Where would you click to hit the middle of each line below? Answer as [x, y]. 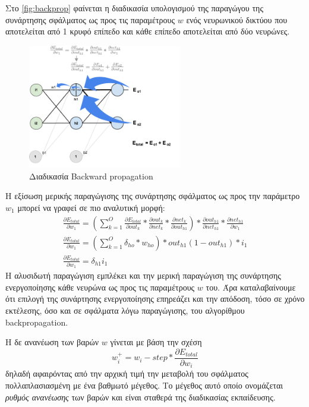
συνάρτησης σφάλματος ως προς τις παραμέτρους [90, 19]
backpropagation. [37, 322]
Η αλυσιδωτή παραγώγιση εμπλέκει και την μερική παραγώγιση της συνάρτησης [143, 275]
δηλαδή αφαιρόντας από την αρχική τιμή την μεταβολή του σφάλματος [127, 373]
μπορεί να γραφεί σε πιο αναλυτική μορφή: [91, 207]
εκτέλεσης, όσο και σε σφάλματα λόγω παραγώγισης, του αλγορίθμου [125, 310]
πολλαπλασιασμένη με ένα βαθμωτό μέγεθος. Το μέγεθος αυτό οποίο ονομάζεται [144, 385]
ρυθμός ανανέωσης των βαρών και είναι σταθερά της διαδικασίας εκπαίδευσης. [141, 397]
